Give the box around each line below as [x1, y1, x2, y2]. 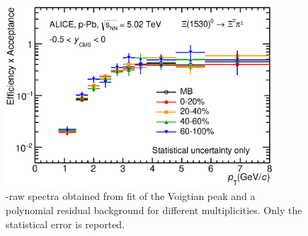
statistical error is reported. [6, 216, 125, 231]
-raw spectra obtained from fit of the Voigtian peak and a [6, 189, 256, 203]
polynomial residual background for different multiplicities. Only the [6, 202, 302, 217]
